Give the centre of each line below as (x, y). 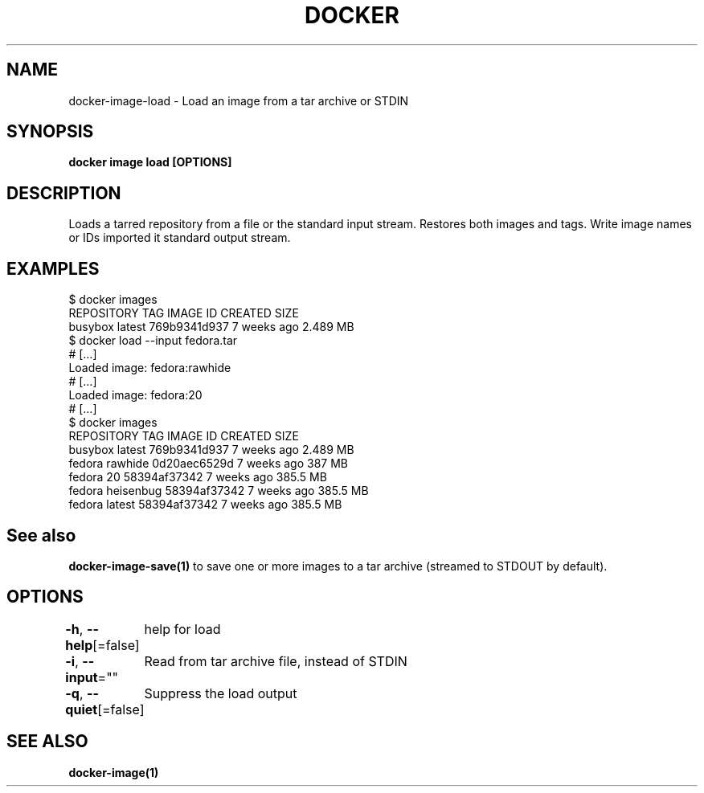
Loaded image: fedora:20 (135, 395)
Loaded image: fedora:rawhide (150, 368)
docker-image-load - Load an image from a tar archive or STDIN (239, 100)
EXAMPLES (53, 268)
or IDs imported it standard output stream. (180, 238)
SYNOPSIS (50, 132)
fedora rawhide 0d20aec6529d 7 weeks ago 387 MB (208, 464)
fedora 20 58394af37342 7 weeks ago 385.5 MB (198, 477)
